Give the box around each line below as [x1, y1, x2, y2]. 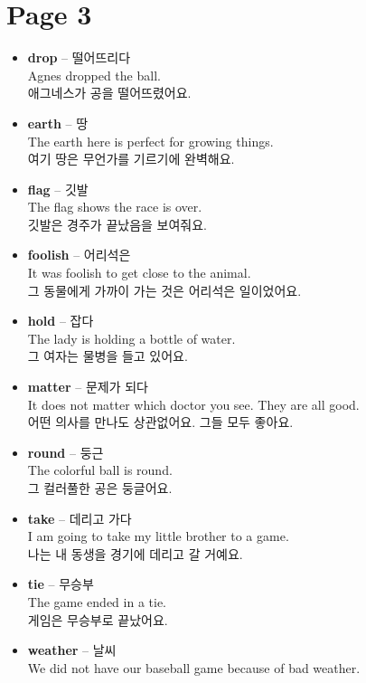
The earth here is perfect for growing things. [27, 131, 274, 150]
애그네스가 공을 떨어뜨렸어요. [27, 83, 192, 102]
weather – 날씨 [27, 640, 117, 659]
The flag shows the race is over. [27, 197, 202, 216]
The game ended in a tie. [27, 592, 166, 611]
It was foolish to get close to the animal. [27, 263, 251, 282]
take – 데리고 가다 [27, 508, 132, 527]
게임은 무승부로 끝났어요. [27, 610, 168, 629]
